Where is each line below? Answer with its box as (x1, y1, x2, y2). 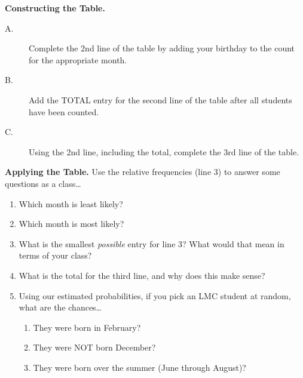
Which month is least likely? (19, 197, 123, 210)
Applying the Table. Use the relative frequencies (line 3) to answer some (5, 165, 280, 178)
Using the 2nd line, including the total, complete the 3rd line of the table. (29, 145, 299, 158)
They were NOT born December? (33, 341, 156, 354)
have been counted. (29, 105, 99, 118)
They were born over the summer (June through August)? (33, 361, 246, 373)
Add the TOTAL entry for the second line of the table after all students (29, 93, 292, 106)
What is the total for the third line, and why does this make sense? (19, 269, 265, 281)
